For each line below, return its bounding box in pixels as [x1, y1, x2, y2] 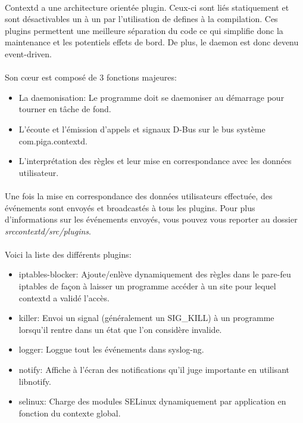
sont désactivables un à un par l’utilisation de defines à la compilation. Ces [5, 13, 278, 25]
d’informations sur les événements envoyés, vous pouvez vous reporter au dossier [5, 213, 298, 226]
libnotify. [18, 375, 51, 387]
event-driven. [5, 47, 52, 60]
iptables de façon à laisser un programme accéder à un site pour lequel [18, 280, 276, 292]
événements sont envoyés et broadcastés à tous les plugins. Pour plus [5, 201, 255, 214]
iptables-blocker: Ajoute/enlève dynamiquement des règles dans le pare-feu [18, 268, 291, 280]
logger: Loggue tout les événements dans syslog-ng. [18, 343, 204, 356]
